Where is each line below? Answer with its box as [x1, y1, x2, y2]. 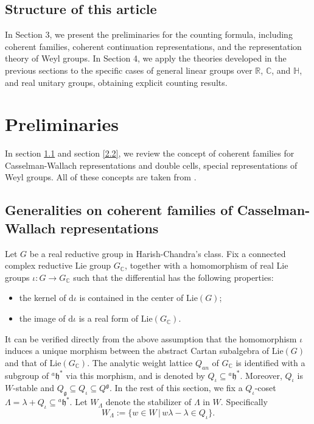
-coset [254, 381, 276, 394]
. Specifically [220, 395, 268, 408]
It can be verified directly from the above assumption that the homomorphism [5, 332, 297, 345]
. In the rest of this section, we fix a [109, 381, 243, 394]
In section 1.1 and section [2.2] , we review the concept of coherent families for [5, 147, 295, 160]
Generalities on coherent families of [5, 200, 232, 219]
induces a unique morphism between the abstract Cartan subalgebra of [5, 344, 270, 357]
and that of [5, 356, 47, 369]
